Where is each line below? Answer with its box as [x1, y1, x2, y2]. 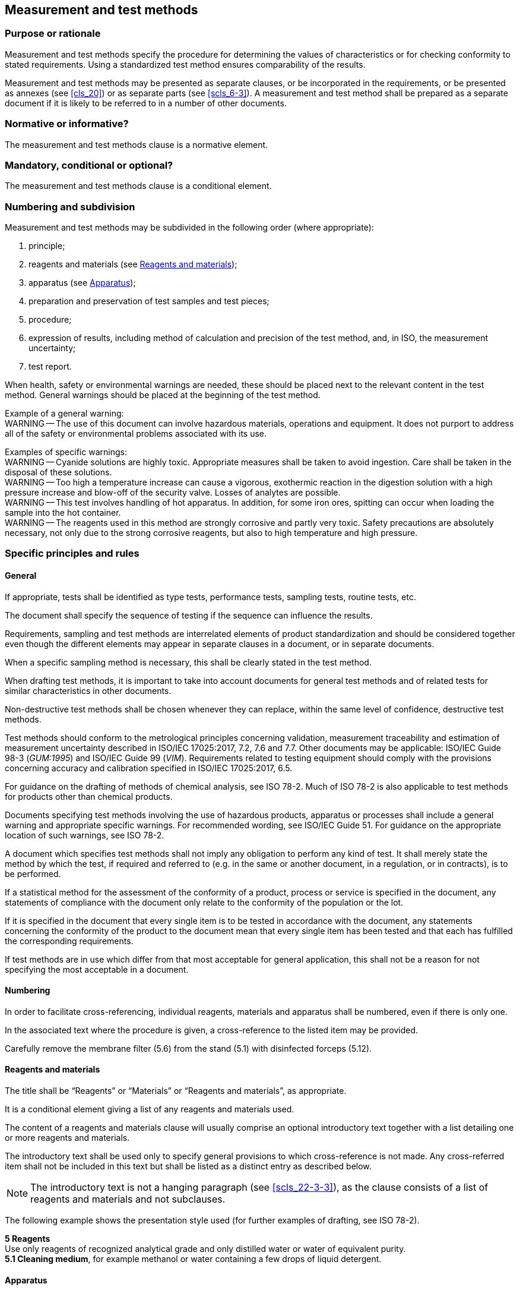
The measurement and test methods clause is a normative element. [5, 139, 268, 150]
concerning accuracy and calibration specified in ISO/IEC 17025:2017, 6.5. [5, 762, 293, 773]
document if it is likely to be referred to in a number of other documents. [5, 97, 287, 108]
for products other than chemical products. [5, 791, 173, 802]
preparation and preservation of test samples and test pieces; [28, 296, 269, 307]
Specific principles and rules [5, 547, 139, 560]
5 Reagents [5, 1234, 50, 1244]
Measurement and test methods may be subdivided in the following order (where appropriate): [5, 222, 374, 233]
